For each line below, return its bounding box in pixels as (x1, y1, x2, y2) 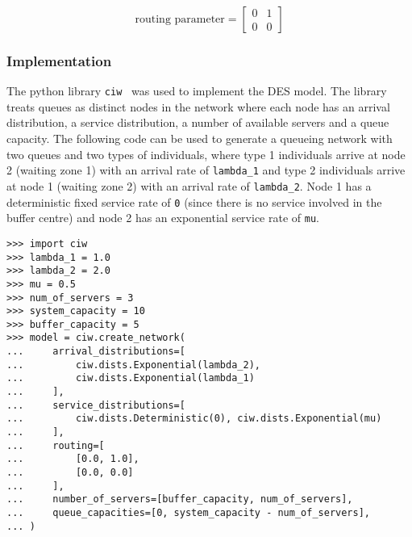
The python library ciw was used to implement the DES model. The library (6, 82, 387, 99)
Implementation (6, 50, 112, 70)
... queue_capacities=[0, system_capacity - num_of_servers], (6, 507, 371, 518)
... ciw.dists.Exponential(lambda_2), (6, 359, 260, 371)
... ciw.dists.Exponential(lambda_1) (6, 372, 255, 384)
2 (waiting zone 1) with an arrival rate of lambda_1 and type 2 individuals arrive (6, 162, 406, 178)
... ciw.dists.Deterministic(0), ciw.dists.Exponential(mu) (6, 413, 382, 425)
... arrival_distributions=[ (6, 346, 185, 358)
